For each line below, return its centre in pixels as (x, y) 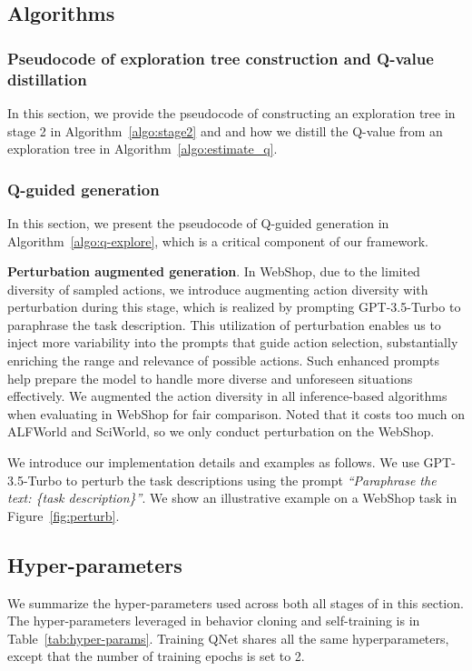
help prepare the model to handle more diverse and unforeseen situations (210, 378)
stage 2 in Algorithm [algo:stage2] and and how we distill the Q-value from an (225, 130)
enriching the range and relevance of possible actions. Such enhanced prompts (224, 361)
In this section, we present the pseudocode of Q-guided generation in (198, 222)
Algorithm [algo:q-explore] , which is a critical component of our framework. (218, 240)
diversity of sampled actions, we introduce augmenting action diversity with (218, 289)
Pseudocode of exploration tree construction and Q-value (221, 58)
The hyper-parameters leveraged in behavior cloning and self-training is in (214, 621)
